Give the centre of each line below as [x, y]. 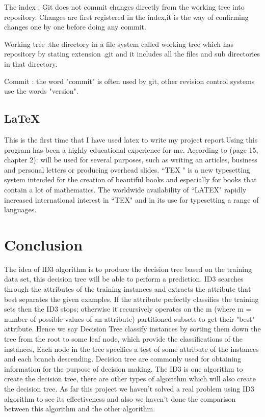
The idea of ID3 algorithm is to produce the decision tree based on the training [128, 269]
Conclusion [44, 244]
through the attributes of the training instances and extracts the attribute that [128, 289]
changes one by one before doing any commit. [75, 27]
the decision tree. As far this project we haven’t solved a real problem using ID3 [129, 388]
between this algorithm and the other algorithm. [80, 409]
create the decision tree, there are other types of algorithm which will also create [130, 379]
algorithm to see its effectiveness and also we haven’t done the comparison [120, 398]
